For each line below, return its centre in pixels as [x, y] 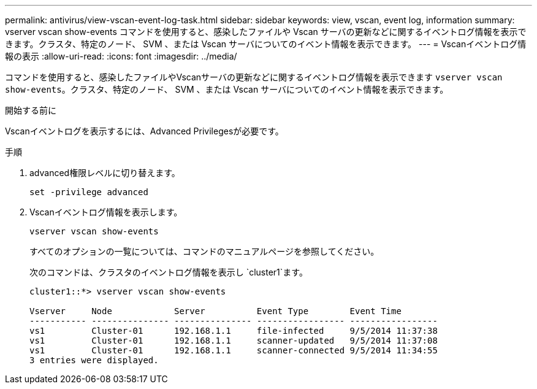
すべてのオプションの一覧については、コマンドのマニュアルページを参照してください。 [204, 251]
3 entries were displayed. [94, 360]
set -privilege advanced [89, 192]
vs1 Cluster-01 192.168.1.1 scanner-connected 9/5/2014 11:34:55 [234, 350]
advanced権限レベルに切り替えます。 [105, 173]
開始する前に [31, 110]
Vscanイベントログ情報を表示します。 [106, 212]
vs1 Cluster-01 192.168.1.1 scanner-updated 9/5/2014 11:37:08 [234, 341]
